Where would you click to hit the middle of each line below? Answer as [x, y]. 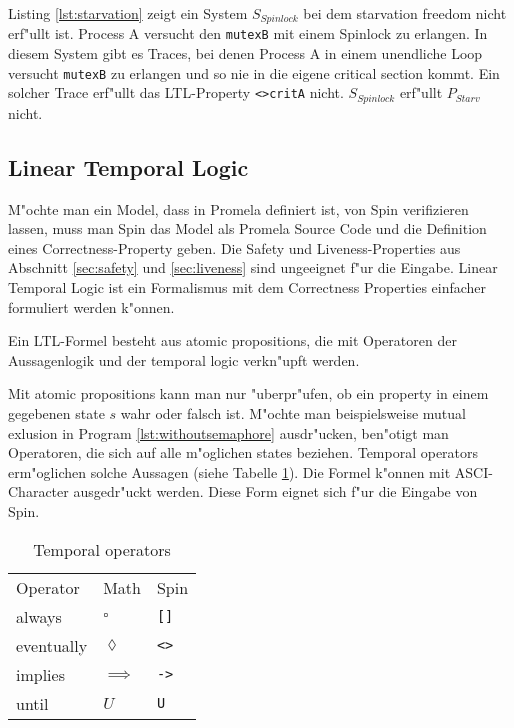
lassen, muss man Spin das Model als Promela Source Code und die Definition [247, 228]
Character [38, 491]
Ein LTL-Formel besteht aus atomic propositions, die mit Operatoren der [232, 340]
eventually [52, 645]
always [39, 616]
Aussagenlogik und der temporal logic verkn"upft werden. [184, 359]
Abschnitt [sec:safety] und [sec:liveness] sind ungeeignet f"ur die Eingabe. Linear [253, 267]
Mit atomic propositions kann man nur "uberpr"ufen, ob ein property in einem [248, 393]
